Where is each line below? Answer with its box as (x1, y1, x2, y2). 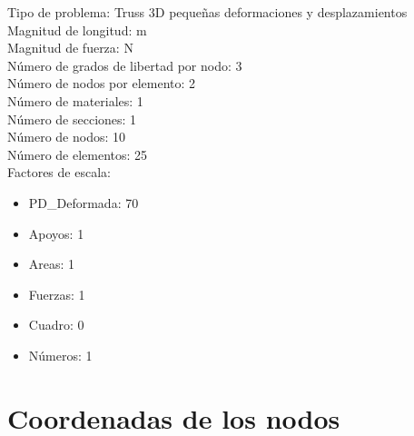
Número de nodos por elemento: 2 (7, 74, 196, 93)
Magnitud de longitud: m (7, 20, 147, 39)
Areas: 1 (28, 254, 75, 273)
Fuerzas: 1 (28, 284, 85, 303)
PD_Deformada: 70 (28, 193, 139, 212)
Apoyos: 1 (28, 223, 84, 243)
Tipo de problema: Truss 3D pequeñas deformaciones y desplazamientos (7, 3, 408, 21)
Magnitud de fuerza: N (7, 38, 133, 57)
